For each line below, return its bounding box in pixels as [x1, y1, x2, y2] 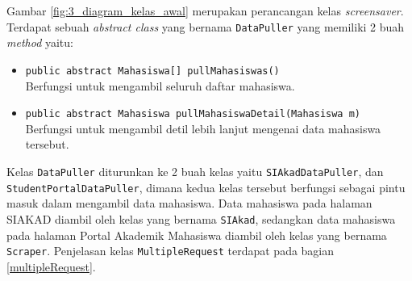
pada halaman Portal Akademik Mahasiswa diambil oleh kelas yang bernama [6, 226, 387, 243]
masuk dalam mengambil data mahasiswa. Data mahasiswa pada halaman [6, 195, 372, 212]
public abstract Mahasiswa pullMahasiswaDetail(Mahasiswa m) [25, 108, 361, 120]
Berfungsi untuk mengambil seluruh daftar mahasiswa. [25, 77, 295, 94]
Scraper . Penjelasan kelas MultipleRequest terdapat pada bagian [6, 242, 335, 259]
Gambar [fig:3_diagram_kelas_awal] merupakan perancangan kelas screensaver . [6, 2, 404, 19]
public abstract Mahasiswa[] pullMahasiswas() [25, 65, 280, 77]
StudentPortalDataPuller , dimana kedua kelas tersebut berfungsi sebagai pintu [6, 178, 406, 195]
